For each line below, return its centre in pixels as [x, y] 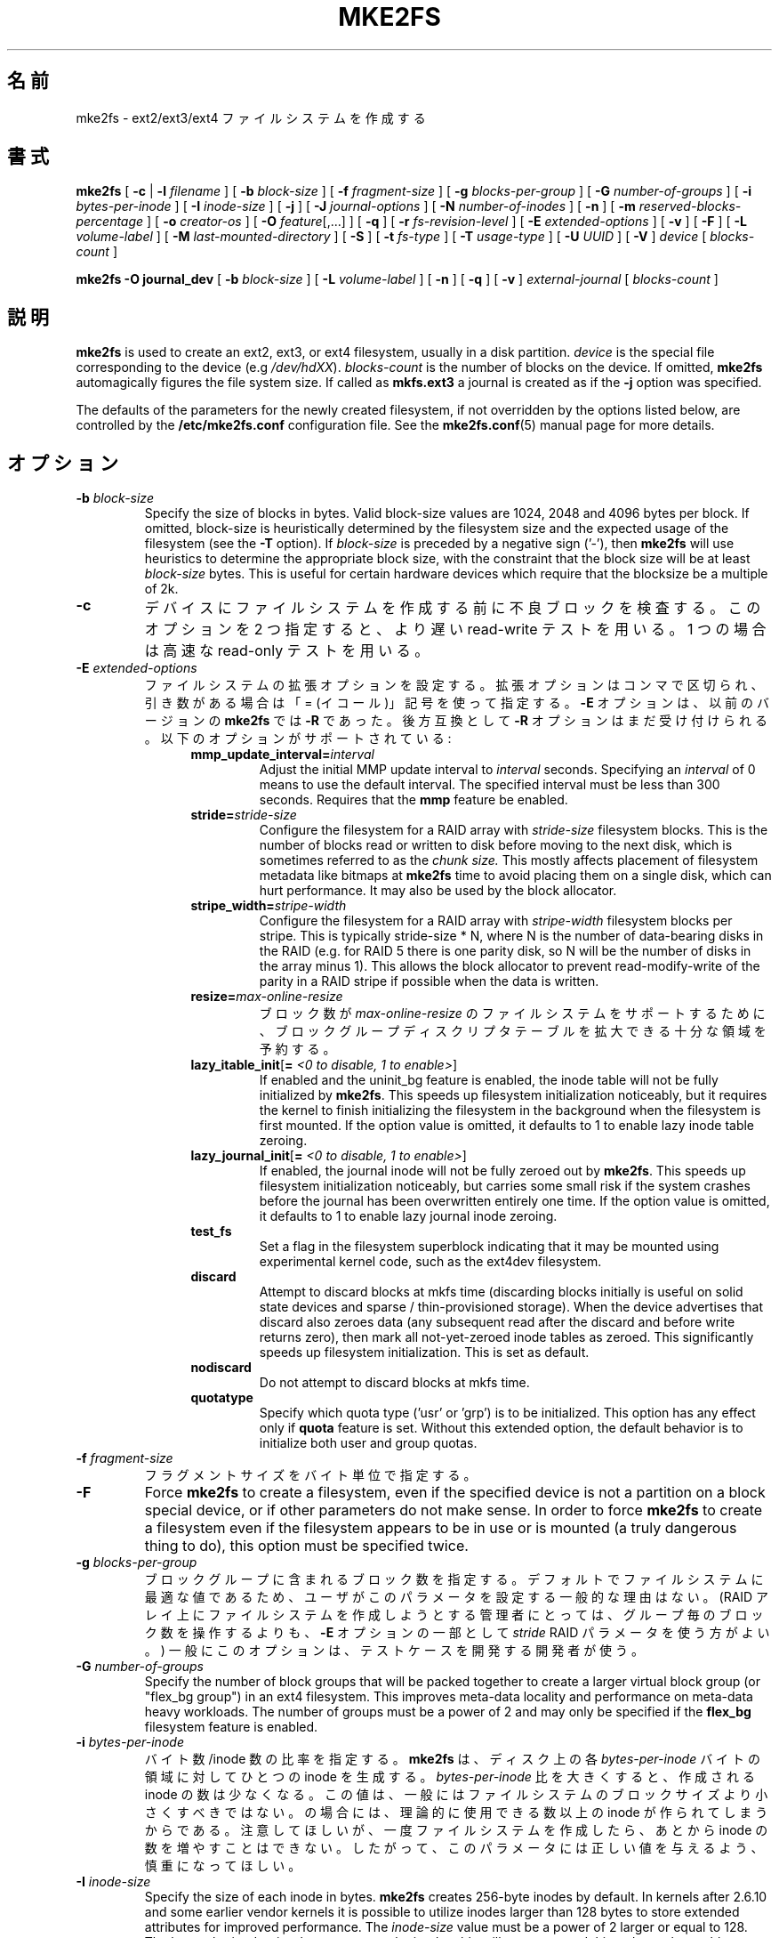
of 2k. [161, 589]
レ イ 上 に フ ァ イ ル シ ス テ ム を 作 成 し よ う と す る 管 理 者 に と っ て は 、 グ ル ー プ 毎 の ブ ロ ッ [454, 1615]
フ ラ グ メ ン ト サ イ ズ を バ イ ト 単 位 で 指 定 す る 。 [310, 1475]
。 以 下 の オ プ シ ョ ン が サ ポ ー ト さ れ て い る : [298, 739]
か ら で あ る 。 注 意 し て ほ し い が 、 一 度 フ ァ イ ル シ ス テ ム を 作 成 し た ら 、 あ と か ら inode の [456, 1830]
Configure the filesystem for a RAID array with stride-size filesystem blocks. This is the [514, 830]
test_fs [211, 1231]
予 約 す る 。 [297, 1049]
